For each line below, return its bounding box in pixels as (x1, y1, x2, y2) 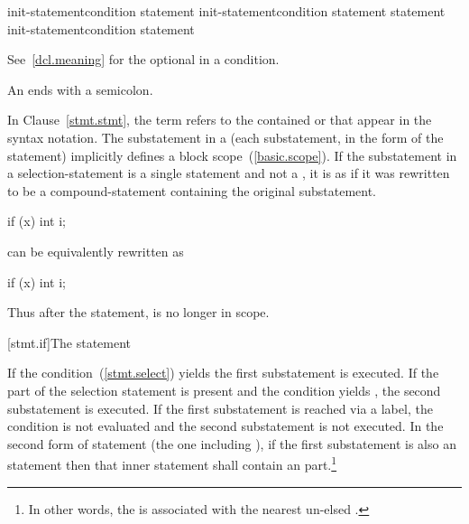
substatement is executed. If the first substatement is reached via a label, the (7, 398, 433, 417)
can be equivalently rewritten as (7, 241, 184, 260)
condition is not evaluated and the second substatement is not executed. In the (7, 416, 444, 435)
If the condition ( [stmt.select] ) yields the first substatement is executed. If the (7, 363, 439, 382)
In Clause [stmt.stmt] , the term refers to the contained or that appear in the (7, 110, 432, 129)
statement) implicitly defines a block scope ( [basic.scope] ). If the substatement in (7, 145, 457, 164)
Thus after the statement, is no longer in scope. (7, 303, 270, 322)
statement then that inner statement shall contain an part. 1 (7, 453, 337, 473)
